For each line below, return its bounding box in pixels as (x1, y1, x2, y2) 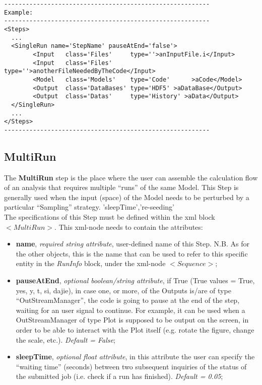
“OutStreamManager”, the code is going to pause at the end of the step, (16, 295, 240, 305)
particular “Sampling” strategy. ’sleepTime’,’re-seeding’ (4, 202, 174, 212)
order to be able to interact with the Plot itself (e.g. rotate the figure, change (16, 325, 254, 335)
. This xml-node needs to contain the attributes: (54, 221, 203, 232)
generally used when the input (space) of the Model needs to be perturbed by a (4, 191, 249, 202)
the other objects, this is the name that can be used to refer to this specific (16, 248, 248, 259)
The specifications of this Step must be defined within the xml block (4, 212, 215, 222)
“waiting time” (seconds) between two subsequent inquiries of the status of (16, 361, 247, 371)
